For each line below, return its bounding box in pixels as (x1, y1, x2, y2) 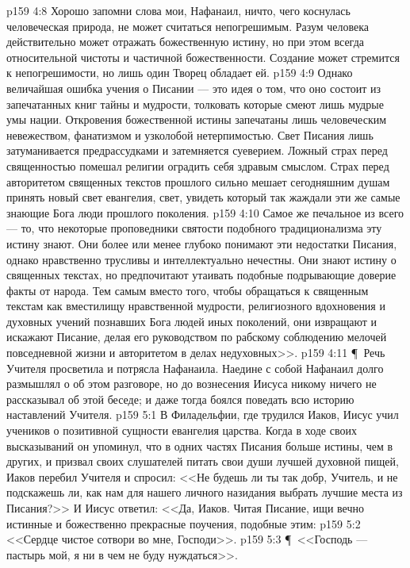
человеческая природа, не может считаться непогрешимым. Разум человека (6, 17, 370, 34)
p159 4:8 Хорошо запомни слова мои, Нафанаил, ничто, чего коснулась (6, 2, 351, 18)
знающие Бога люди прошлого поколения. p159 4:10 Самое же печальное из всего (6, 204, 404, 221)
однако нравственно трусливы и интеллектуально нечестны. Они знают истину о (6, 251, 397, 267)
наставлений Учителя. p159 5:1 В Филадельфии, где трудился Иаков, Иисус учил (6, 406, 399, 423)
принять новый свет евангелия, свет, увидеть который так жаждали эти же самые (6, 189, 400, 205)
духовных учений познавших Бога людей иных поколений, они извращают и (6, 313, 377, 329)
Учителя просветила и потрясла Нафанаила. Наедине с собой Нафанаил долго (6, 359, 384, 376)
